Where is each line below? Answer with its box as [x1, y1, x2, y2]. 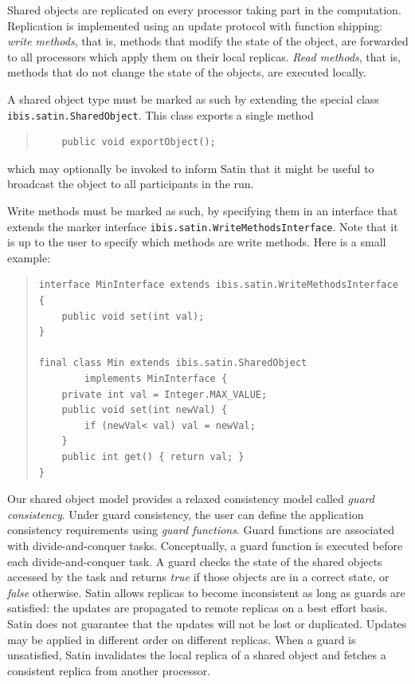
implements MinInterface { [84, 373, 228, 384]
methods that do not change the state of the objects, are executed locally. [7, 64, 366, 81]
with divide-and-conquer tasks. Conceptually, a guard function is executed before [7, 537, 403, 553]
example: [7, 249, 51, 265]
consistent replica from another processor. [7, 662, 211, 678]
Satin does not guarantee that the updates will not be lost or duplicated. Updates [7, 615, 407, 631]
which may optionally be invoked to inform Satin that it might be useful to [7, 159, 374, 176]
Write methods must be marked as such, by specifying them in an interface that [7, 202, 398, 218]
